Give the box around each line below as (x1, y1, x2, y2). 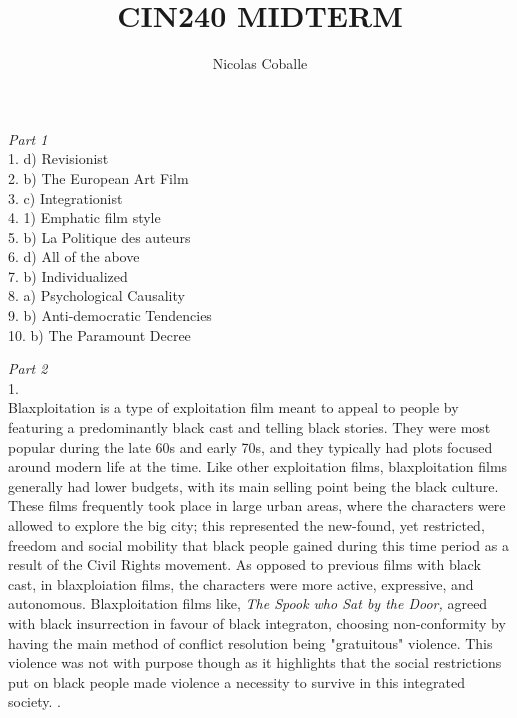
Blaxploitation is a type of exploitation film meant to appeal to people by (8, 397, 459, 418)
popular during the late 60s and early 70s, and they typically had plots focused (8, 436, 493, 457)
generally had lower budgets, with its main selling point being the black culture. (8, 475, 499, 496)
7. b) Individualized (8, 265, 128, 286)
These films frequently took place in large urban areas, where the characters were (8, 495, 506, 516)
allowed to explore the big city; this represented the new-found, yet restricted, (8, 515, 485, 535)
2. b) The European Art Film (8, 167, 189, 188)
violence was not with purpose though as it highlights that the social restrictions (8, 652, 502, 673)
